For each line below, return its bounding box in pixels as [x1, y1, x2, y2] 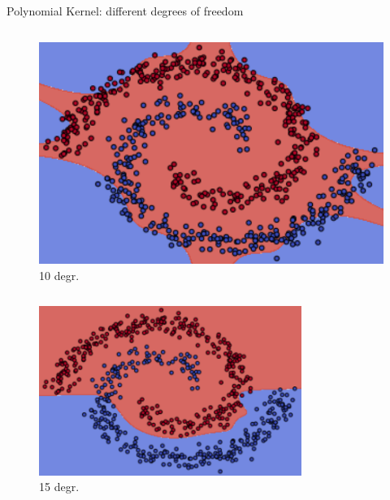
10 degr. [39, 266, 80, 283]
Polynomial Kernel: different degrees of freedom [6, 2, 244, 19]
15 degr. [39, 478, 80, 495]
